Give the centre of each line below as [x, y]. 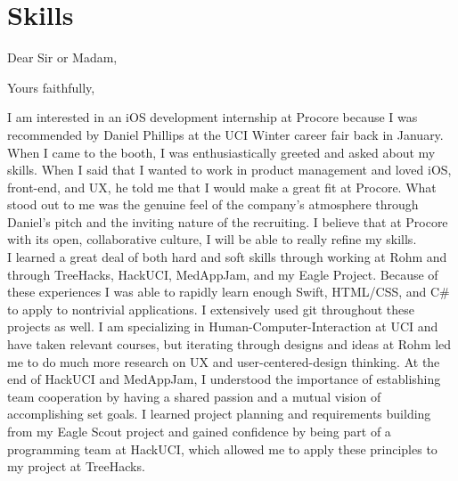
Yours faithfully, [51, 87]
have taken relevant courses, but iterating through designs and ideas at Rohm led [229, 344]
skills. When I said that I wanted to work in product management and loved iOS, [229, 170]
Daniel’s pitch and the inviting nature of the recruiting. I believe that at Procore [228, 221]
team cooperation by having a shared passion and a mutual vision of [194, 396]
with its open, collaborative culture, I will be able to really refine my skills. [212, 239]
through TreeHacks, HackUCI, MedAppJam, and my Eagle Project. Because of [223, 274]
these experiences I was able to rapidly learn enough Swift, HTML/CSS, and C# [229, 292]
